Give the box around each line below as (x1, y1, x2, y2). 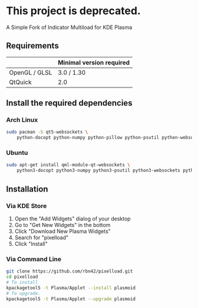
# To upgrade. (6, 290, 41, 296)
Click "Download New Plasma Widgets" (14, 228, 111, 235)
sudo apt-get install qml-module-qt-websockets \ (6, 162, 131, 168)
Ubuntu (6, 149, 28, 157)
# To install (6, 279, 38, 285)
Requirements (6, 41, 59, 51)
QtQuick (9, 78, 32, 86)
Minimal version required (58, 58, 130, 66)
